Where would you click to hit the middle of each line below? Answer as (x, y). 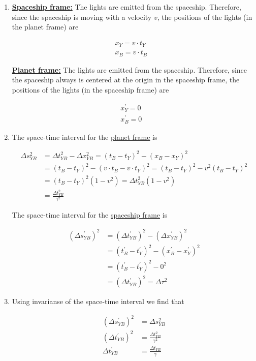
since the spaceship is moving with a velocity (82, 17)
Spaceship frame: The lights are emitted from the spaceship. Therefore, (126, 7)
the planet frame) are (45, 27)
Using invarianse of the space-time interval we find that (98, 301)
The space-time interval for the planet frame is (85, 137)
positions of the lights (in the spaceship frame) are (90, 89)
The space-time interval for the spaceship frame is (90, 215)
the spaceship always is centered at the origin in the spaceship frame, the (126, 80)
